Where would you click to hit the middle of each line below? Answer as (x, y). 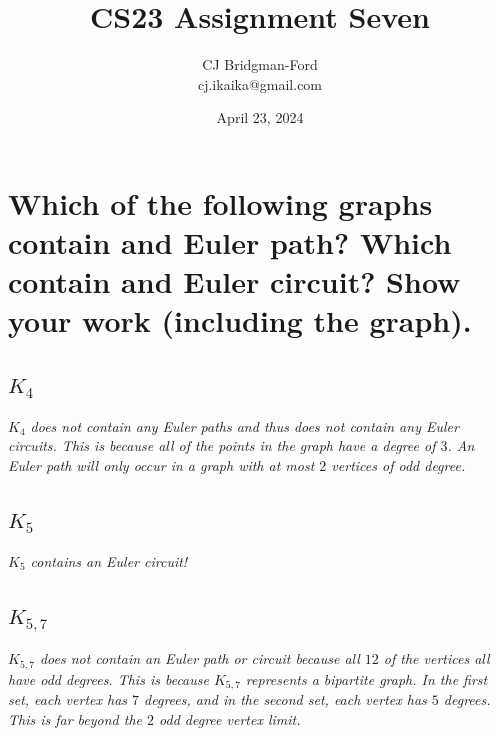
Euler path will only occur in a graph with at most (161, 465)
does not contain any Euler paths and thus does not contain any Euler (244, 425)
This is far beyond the (75, 718)
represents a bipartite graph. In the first (366, 678)
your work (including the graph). (240, 320)
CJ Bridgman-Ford (260, 64)
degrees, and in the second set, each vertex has (285, 699)
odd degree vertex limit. (230, 718)
